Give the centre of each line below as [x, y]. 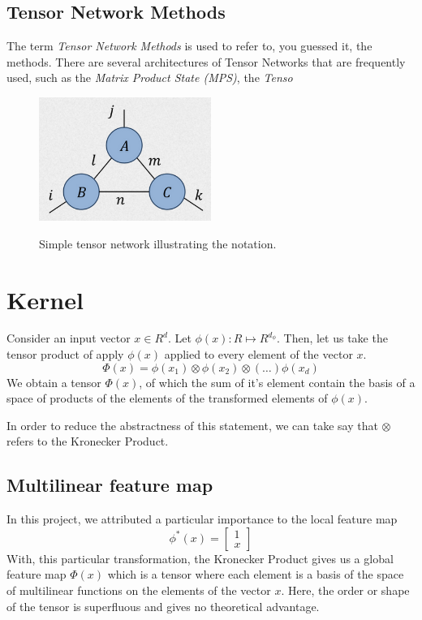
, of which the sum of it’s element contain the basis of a [277, 382]
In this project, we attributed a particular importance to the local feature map [202, 519]
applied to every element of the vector [258, 354]
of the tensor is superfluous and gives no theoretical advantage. [163, 606]
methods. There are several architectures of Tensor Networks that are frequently [206, 61]
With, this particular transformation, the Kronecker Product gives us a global [200, 558]
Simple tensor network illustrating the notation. [158, 243]
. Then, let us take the [332, 338]
